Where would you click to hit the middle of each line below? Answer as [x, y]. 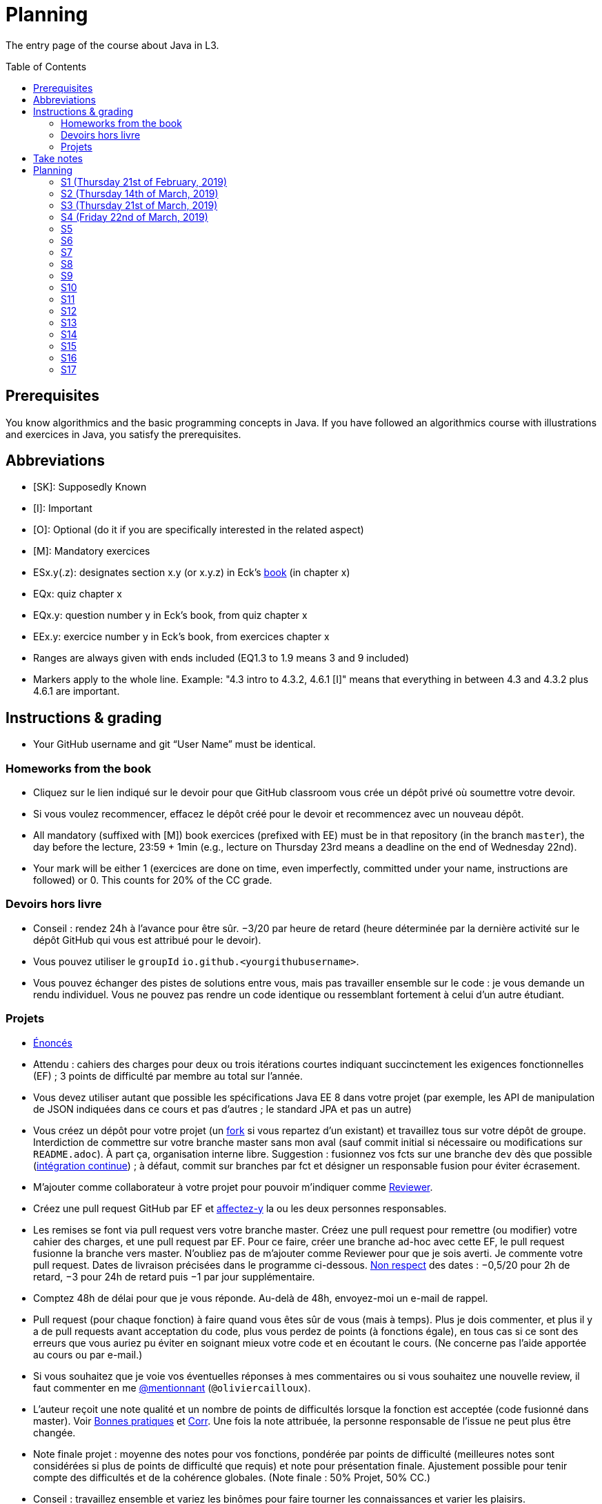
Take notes [58, 158]
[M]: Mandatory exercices [92, 551]
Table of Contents [46, 66]
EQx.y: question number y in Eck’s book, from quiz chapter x [170, 615]
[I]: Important [63, 508]
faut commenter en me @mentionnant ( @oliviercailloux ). [172, 1387]
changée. [54, 1432]
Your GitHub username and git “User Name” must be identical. [174, 744]
